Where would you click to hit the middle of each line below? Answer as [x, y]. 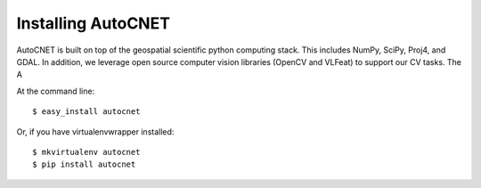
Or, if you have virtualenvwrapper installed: [95, 131]
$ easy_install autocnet [86, 112]
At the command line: [56, 91]
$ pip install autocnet [84, 164]
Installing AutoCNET [94, 23]
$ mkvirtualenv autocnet [86, 152]
